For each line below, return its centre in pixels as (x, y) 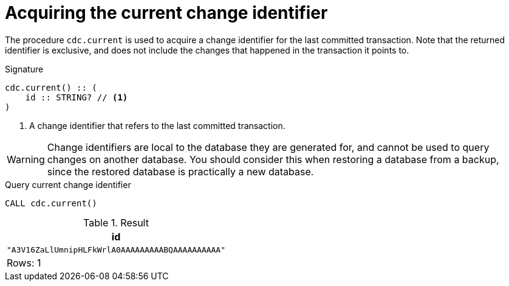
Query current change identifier (68, 184)
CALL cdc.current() (51, 203)
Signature (24, 69)
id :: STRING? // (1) (77, 97)
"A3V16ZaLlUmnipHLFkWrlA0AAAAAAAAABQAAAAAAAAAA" (116, 249)
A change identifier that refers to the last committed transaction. (157, 125)
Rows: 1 (24, 263)
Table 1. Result (116, 222)
